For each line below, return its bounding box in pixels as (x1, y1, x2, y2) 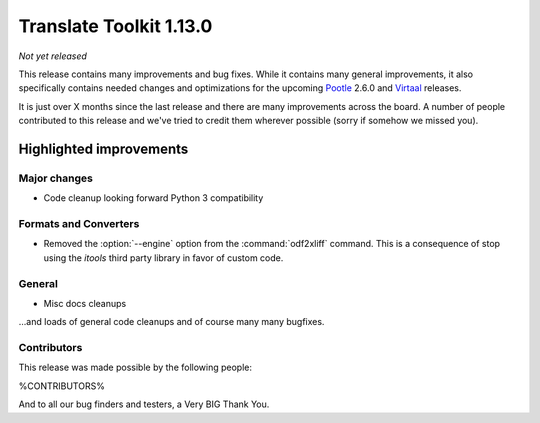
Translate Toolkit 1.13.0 (18, 15, 213, 37)
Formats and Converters (18, 217, 140, 231)
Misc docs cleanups (43, 297, 127, 309)
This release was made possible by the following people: (18, 361, 252, 374)
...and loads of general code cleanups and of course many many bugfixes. (18, 316, 325, 328)
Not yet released (18, 50, 87, 62)
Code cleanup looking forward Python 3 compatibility (43, 192, 264, 204)
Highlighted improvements (18, 140, 189, 157)
